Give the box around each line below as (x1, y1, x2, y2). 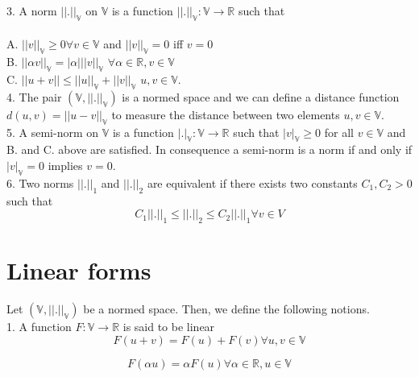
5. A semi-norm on (6, 123, 99, 140)
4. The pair (6, 88, 62, 105)
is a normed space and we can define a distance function (122, 88, 400, 105)
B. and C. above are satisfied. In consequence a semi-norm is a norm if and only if (6, 141, 413, 158)
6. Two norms (6, 174, 74, 191)
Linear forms (6, 254, 151, 287)
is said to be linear (122, 318, 215, 335)
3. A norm (6, 2, 57, 19)
